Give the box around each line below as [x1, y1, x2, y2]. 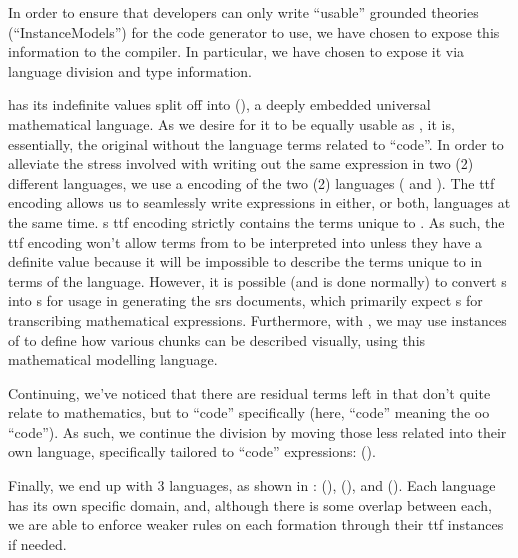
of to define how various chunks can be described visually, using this [8, 329, 426, 350]
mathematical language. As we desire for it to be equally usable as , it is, [8, 113, 455, 134]
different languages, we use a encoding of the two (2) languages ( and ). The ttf [8, 172, 495, 193]
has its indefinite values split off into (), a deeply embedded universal [8, 94, 431, 115]
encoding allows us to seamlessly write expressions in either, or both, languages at [8, 192, 511, 213]
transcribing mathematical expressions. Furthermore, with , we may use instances [8, 309, 507, 330]
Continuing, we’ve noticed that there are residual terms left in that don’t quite [8, 382, 491, 403]
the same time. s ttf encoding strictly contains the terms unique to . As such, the [8, 211, 505, 232]
